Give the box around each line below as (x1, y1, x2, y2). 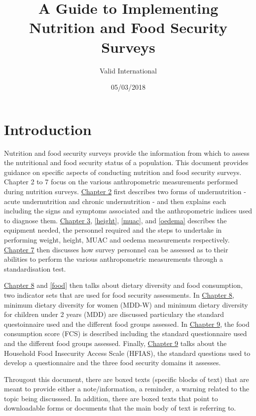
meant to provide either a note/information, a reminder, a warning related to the (4, 383, 249, 394)
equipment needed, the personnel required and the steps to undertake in (4, 225, 222, 235)
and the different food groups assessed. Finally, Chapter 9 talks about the (4, 338, 227, 348)
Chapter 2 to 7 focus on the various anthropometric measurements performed (4, 176, 238, 187)
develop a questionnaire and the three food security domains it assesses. (4, 357, 221, 368)
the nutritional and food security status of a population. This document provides (4, 157, 249, 168)
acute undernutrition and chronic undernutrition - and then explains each (4, 196, 226, 206)
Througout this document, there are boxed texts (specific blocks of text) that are (4, 374, 249, 384)
